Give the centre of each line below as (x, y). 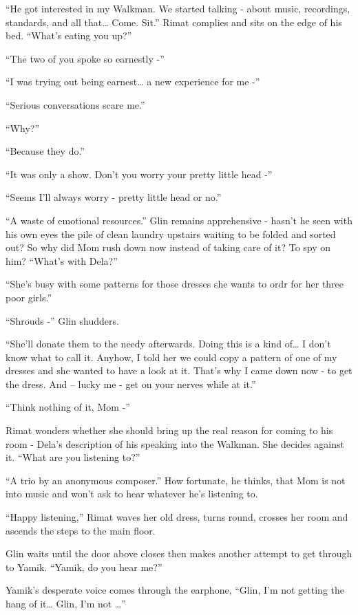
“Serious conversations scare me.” (75, 104)
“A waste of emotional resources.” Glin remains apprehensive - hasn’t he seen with (179, 220)
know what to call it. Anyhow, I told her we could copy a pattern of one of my (171, 357)
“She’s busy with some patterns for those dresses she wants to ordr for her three (175, 284)
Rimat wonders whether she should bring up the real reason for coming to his (169, 430)
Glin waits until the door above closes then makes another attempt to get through (179, 553)
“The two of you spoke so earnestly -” (85, 58)
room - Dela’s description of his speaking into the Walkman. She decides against (175, 443)
